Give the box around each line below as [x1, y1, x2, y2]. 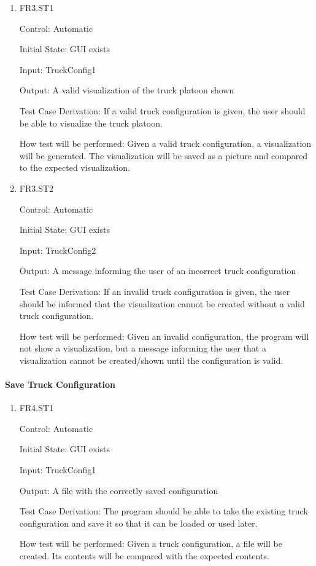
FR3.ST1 [19, 1, 54, 14]
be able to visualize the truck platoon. [19, 116, 163, 129]
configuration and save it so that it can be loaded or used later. [19, 516, 258, 529]
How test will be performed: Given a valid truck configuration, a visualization [19, 137, 312, 150]
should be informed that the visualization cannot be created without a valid [19, 297, 305, 310]
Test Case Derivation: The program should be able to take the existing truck [19, 505, 308, 517]
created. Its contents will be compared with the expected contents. [19, 549, 269, 562]
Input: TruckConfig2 [19, 243, 96, 256]
